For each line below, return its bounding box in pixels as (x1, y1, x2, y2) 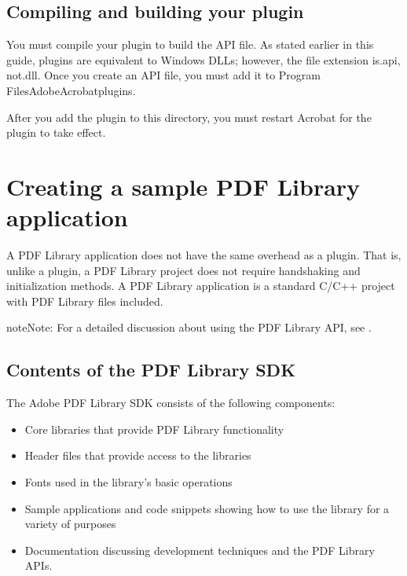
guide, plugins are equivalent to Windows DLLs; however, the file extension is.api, (6, 51, 401, 68)
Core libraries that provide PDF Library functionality (24, 420, 284, 437)
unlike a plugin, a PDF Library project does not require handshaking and (6, 262, 361, 278)
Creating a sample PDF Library (6, 170, 361, 202)
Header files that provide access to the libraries (24, 447, 251, 464)
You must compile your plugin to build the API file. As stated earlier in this (6, 36, 374, 53)
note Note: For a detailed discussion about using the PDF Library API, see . (6, 319, 372, 336)
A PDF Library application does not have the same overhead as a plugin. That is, (6, 247, 401, 263)
